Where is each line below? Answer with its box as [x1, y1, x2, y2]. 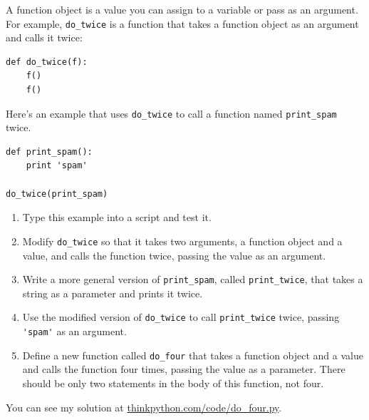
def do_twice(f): [6, 56, 88, 67]
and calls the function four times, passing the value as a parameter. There [22, 362, 345, 377]
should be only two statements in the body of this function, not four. [22, 375, 324, 390]
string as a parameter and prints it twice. [22, 285, 203, 300]
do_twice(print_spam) [6, 188, 108, 199]
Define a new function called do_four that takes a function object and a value [22, 347, 363, 362]
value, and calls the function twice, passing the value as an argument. [22, 247, 326, 262]
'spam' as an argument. [22, 324, 127, 338]
